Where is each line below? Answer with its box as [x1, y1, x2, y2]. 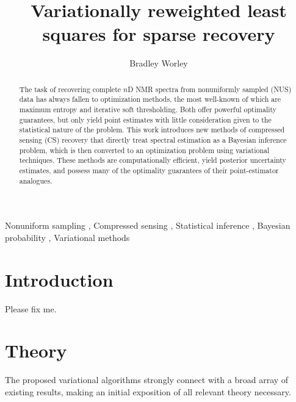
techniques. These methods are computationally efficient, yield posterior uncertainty [19, 155, 286, 165]
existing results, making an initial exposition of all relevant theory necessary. [5, 385, 291, 398]
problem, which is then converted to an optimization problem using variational [19, 145, 270, 155]
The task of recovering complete [19, 84, 121, 94]
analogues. [19, 175, 52, 185]
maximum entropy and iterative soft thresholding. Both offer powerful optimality [19, 104, 277, 115]
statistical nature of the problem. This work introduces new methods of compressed [19, 124, 285, 135]
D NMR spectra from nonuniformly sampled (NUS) [128, 84, 292, 94]
